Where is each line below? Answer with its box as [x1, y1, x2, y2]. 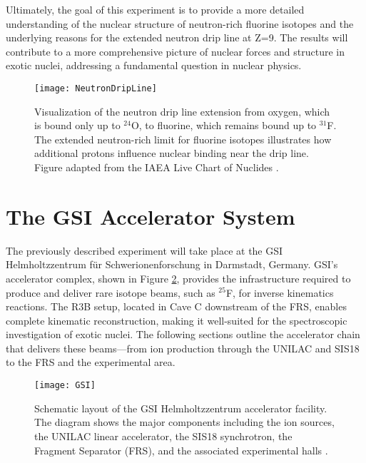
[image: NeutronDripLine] [34, 83, 157, 93]
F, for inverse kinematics [225, 285, 334, 300]
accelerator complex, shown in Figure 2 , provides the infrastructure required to [6, 270, 351, 285]
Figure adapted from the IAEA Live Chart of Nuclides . [34, 160, 279, 174]
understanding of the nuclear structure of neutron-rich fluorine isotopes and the [6, 16, 354, 31]
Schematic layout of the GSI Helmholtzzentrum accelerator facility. [34, 400, 327, 415]
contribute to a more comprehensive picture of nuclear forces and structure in [6, 44, 345, 58]
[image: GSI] [34, 380, 96, 391]
